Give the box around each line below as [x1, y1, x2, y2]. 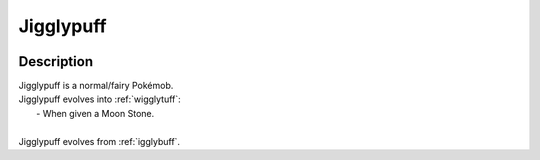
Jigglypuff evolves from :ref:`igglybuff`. [18, 135, 180, 147]
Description [18, 53, 94, 70]
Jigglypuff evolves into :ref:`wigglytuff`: [18, 93, 182, 105]
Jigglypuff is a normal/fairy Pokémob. [18, 80, 174, 92]
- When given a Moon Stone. [36, 107, 155, 119]
